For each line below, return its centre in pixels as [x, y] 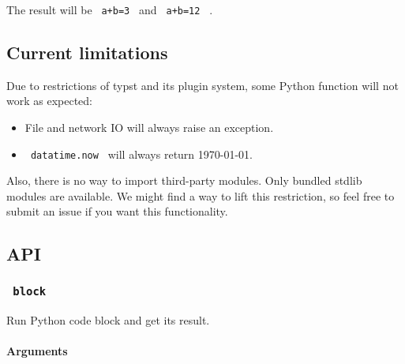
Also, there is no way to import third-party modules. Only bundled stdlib [184, 180]
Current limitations [87, 53]
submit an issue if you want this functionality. [117, 211]
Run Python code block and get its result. [108, 319]
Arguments [37, 350]
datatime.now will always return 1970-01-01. [142, 154]
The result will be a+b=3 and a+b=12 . [110, 9]
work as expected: [49, 101]
